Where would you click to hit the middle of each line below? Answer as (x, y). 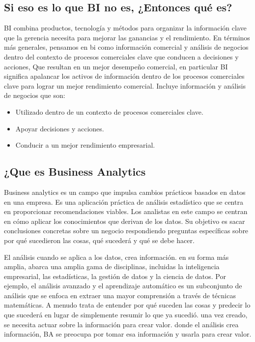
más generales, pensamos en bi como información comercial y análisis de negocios (126, 47)
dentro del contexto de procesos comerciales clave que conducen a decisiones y (121, 56)
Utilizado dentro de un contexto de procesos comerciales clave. (109, 111)
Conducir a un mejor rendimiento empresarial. (85, 145)
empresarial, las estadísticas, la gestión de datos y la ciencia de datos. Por (115, 276)
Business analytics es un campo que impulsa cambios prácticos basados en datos (125, 192)
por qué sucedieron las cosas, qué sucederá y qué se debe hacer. (99, 240)
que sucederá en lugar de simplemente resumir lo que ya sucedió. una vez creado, (126, 315)
